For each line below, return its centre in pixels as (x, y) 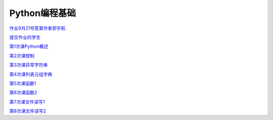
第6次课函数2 (23, 92)
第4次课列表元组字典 (31, 74)
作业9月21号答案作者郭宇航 (37, 28)
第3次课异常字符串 (29, 65)
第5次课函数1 (23, 83)
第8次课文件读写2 (28, 111)
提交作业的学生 (25, 37)
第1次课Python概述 (29, 46)
